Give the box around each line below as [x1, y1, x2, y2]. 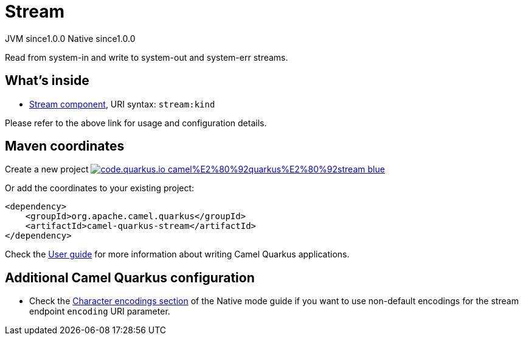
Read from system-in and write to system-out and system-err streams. [5, 52, 288, 63]
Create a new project [5, 164, 89, 175]
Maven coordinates [5, 138, 125, 154]
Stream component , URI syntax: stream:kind [29, 98, 215, 109]
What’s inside [5, 73, 89, 89]
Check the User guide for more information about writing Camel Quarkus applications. [5, 249, 350, 260]
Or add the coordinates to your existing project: [5, 183, 195, 194]
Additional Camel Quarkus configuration [5, 270, 255, 285]
